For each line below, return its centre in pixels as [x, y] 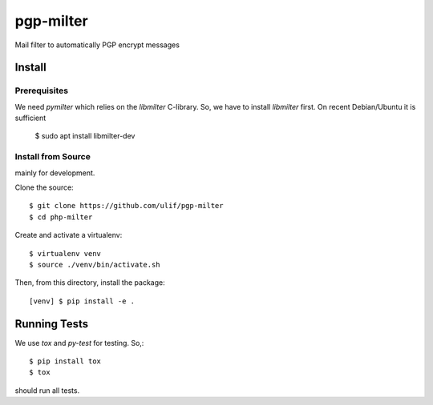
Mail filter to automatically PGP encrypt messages [97, 45]
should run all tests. [47, 390]
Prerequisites [41, 90]
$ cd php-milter [61, 217]
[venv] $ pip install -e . [82, 301]
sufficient [30, 118]
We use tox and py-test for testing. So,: [79, 343]
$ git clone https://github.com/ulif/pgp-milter [126, 206]
